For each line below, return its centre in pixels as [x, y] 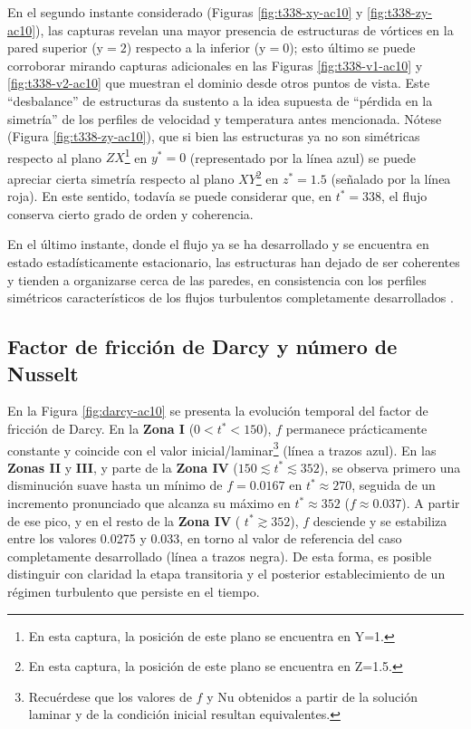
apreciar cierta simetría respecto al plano [121, 178]
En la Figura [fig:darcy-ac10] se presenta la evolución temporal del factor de [218, 411]
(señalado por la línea [391, 178]
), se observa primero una [390, 467]
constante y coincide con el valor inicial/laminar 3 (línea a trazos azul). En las [222, 448]
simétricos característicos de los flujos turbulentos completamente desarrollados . [231, 297]
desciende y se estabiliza [380, 520]
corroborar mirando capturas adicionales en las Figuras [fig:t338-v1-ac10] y [215, 65]
